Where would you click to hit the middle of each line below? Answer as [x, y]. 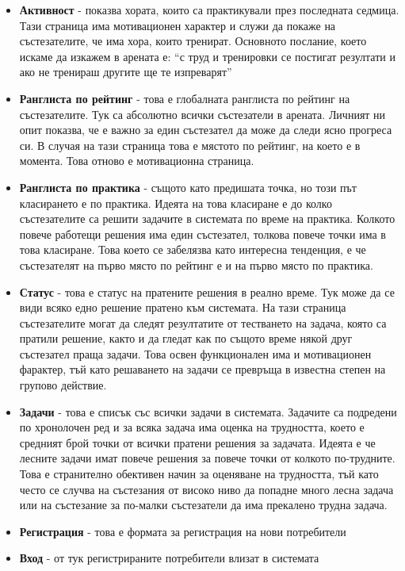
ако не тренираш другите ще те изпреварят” [126, 72]
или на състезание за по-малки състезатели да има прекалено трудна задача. [203, 505]
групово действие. [63, 385]
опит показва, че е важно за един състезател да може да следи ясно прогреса [206, 130]
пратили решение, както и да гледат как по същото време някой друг [186, 338]
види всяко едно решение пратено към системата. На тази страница [183, 307]
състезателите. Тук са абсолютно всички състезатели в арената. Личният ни [202, 114]
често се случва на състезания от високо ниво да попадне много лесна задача [206, 489]
